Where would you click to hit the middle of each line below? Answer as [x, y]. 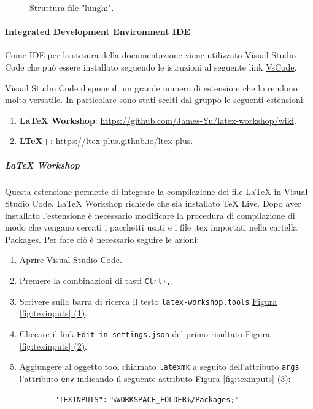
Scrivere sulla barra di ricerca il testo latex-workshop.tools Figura [148, 301]
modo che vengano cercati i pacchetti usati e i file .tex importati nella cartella [151, 227]
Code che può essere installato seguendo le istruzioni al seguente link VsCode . [151, 67]
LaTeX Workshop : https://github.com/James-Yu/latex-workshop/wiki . [158, 120]
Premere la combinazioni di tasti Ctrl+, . [96, 281]
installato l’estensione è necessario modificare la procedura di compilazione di [150, 215]
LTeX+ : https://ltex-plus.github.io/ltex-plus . [106, 141]
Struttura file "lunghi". [72, 7]
